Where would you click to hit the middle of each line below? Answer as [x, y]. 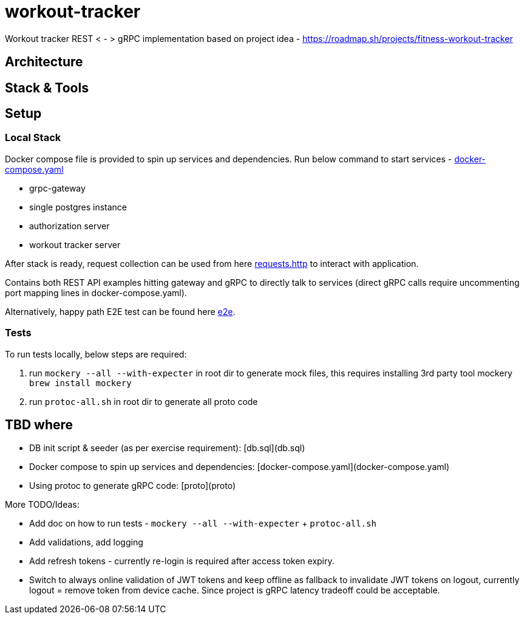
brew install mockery [80, 383]
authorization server [70, 226]
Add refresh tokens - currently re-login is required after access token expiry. [182, 561]
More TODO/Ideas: [42, 505]
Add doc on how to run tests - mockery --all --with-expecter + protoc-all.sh [203, 524]
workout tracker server [75, 244]
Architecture [44, 62]
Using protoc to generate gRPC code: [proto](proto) [132, 486]
